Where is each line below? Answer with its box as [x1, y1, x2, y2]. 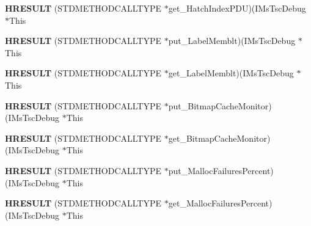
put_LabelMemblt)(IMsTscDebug [168, 34, 296, 47]
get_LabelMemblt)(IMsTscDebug [168, 67, 294, 79]
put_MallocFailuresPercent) [168, 164, 274, 177]
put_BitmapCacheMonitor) [168, 99, 272, 112]
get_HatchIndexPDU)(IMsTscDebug [168, 2, 306, 14]
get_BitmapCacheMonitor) [168, 131, 271, 144]
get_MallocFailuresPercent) [168, 197, 273, 210]
